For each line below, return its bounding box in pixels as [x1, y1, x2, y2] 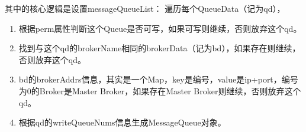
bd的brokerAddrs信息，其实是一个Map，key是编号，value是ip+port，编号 [18, 73, 298, 85]
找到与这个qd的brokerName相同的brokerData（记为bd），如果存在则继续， [18, 42, 301, 54]
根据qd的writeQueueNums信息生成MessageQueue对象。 [18, 116, 226, 128]
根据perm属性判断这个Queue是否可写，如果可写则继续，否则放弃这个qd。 [18, 22, 302, 34]
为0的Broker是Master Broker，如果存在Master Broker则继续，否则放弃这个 [18, 84, 301, 97]
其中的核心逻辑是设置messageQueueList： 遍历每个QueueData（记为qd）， [5, 2, 285, 14]
